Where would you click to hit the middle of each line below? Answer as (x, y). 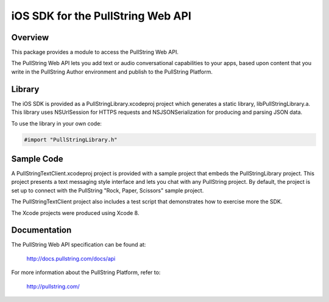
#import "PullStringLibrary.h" (71, 139)
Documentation (41, 230)
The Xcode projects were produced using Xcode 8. (75, 212)
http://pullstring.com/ (53, 286)
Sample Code (37, 159)
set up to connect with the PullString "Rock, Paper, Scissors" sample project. (108, 190)
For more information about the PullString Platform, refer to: (86, 272)
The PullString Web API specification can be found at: (79, 245)
